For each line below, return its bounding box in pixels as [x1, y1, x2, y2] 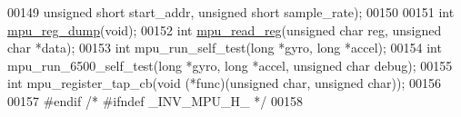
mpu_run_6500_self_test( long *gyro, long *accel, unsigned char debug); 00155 [7, 55, 453, 74]
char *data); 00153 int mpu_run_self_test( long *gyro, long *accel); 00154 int [7, 38, 442, 57]
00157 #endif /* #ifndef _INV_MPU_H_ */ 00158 [7, 91, 303, 110]
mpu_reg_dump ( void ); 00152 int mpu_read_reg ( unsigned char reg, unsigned [7, 20, 442, 39]
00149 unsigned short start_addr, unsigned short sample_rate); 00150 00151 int [7, 3, 455, 21]
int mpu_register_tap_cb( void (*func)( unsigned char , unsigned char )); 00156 [7, 73, 441, 93]
